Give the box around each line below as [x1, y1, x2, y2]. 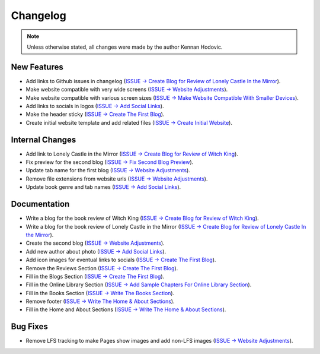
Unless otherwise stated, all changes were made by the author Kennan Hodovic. [27, 43, 223, 50]
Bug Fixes [11, 321, 49, 332]
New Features [11, 62, 63, 72]
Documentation [11, 199, 70, 209]
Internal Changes [11, 134, 76, 145]
